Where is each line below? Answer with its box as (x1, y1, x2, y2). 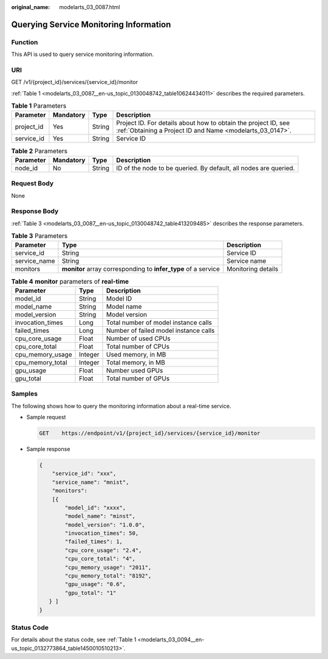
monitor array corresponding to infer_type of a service (61, 265, 220, 273)
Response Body (11, 207, 59, 215)
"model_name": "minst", (64, 513, 136, 520)
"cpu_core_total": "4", (64, 556, 136, 562)
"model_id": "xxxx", (64, 504, 126, 511)
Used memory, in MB (106, 350, 166, 358)
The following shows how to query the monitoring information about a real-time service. (11, 402, 231, 410)
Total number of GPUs (106, 374, 170, 383)
